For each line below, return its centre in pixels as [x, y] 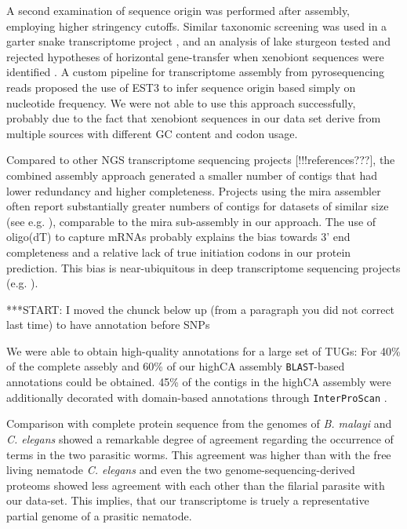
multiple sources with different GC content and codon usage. [152, 133]
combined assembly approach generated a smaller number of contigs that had [192, 175]
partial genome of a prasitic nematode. [99, 515]
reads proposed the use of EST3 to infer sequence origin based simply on [181, 87]
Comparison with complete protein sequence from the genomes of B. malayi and [199, 423]
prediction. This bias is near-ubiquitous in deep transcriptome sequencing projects [203, 267]
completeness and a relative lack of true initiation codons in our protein [179, 252]
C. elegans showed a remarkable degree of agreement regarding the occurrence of [200, 438]
